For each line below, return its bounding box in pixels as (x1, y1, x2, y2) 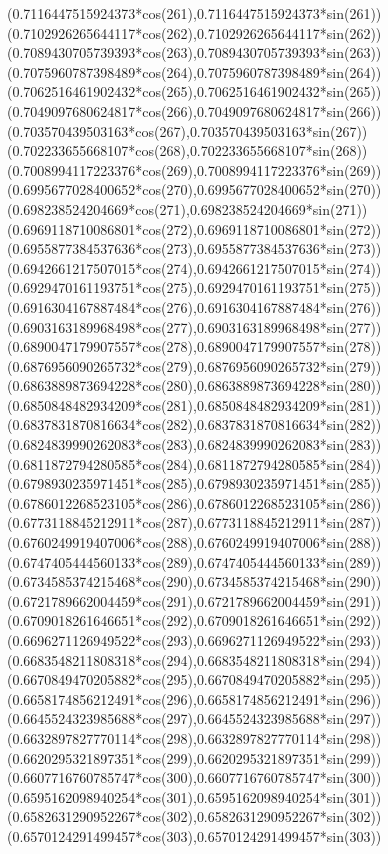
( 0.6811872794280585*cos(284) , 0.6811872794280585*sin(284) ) (7, 453, 382, 474)
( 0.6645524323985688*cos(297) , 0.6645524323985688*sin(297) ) (7, 708, 382, 729)
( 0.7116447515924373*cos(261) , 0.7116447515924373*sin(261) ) (7, 3, 382, 23)
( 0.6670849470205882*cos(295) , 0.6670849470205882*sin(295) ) (7, 669, 382, 690)
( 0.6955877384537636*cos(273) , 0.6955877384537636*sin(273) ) (7, 238, 382, 259)
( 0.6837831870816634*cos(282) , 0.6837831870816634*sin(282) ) (7, 414, 382, 435)
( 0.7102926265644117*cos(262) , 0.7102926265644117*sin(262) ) (7, 22, 382, 43)
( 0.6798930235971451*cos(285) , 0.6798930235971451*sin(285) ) (7, 473, 382, 494)
